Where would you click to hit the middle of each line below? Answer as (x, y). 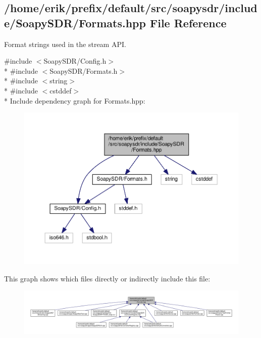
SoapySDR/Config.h (75, 61)
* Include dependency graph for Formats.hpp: (75, 100)
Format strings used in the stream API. (65, 44)
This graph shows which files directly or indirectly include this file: (107, 278)
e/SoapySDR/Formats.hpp (75, 22)
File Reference (188, 22)
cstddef (61, 90)
